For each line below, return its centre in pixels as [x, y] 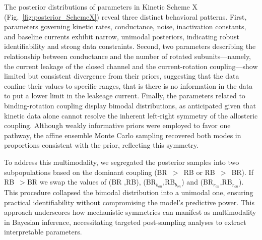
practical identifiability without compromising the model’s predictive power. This [129, 202]
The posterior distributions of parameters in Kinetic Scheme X [101, 7]
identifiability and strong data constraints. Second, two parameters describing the [130, 46]
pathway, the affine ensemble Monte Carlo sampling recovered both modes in [123, 135]
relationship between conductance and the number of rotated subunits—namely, [127, 56]
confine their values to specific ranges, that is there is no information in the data [128, 85]
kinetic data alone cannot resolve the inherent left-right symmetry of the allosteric [131, 115]
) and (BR [198, 182]
